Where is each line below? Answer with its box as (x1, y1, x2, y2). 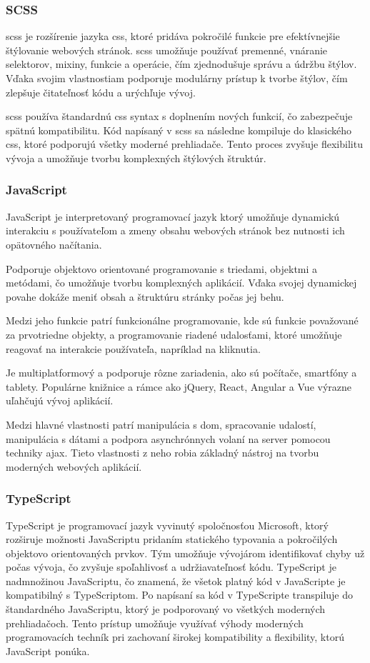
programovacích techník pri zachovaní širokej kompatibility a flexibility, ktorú (6, 629, 344, 644)
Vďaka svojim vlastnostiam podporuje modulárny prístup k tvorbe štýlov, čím (6, 71, 348, 85)
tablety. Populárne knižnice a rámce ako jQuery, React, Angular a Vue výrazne (6, 379, 351, 394)
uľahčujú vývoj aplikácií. (6, 393, 114, 408)
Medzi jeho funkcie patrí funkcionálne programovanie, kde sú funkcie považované (6, 313, 359, 328)
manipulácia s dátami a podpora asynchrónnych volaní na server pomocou (6, 431, 331, 446)
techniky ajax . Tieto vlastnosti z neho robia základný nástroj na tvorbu (6, 445, 319, 460)
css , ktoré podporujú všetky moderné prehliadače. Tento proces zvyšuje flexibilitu (6, 136, 363, 151)
